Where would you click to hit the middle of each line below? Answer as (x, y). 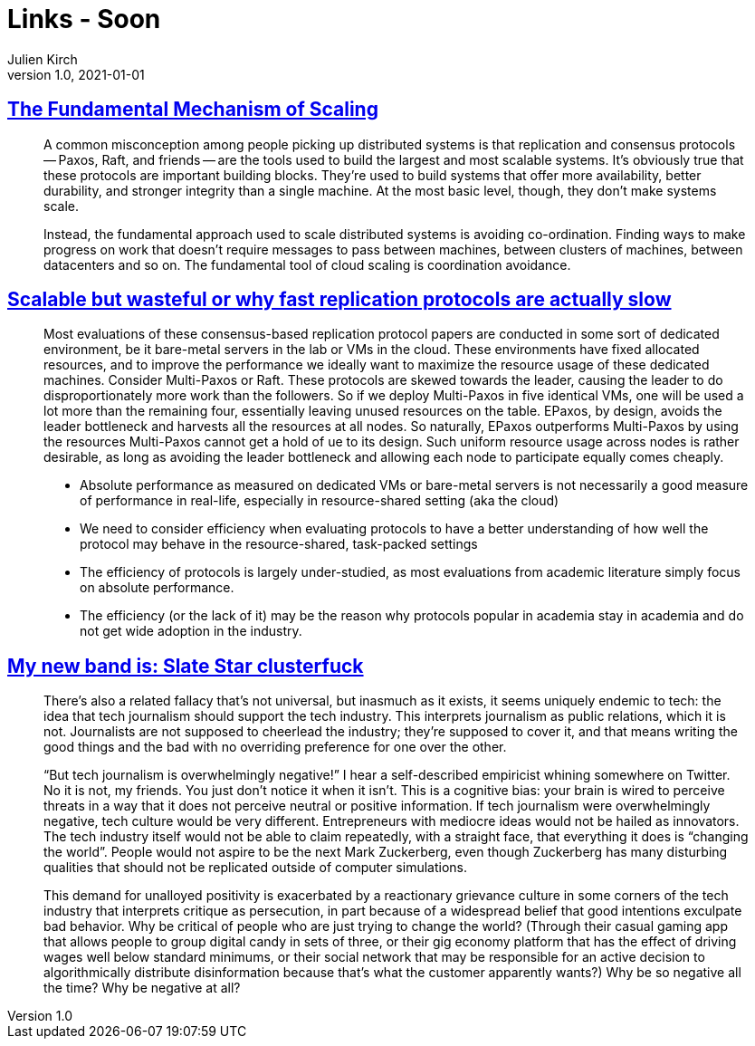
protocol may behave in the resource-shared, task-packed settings (279, 544)
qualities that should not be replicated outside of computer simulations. (255, 868)
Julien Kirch (43, 59)
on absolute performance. (157, 588)
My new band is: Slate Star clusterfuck (186, 666)
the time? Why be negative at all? (142, 988)
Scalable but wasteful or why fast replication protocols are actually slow (339, 300)
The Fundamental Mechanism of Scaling (193, 110)
